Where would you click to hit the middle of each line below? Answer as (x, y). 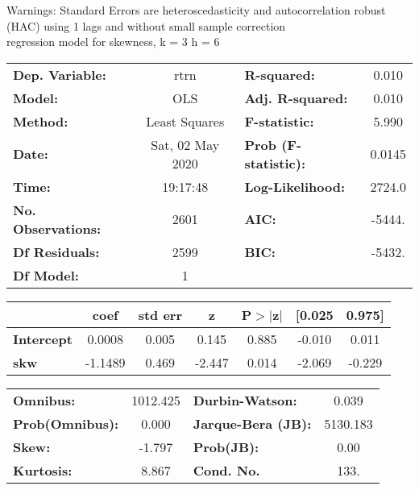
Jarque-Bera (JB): (252, 423)
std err (160, 314)
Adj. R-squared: (296, 98)
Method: (41, 121)
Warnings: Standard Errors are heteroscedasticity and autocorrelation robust (196, 10)
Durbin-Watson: (245, 400)
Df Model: (46, 275)
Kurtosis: (43, 470)
